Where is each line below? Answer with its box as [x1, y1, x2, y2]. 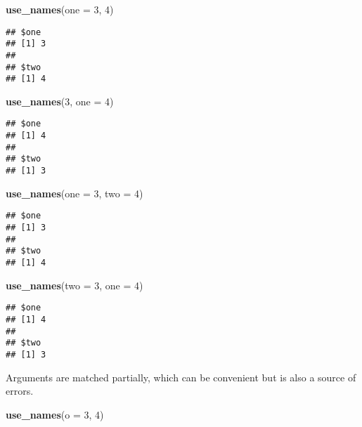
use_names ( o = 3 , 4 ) [6, 407, 104, 421]
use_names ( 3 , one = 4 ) [6, 93, 114, 108]
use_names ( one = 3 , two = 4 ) [6, 185, 143, 200]
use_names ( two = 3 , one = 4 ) [6, 277, 143, 292]
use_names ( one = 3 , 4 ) [6, 2, 114, 16]
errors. [6, 383, 34, 398]
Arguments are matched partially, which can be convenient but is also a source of [6, 369, 356, 384]
